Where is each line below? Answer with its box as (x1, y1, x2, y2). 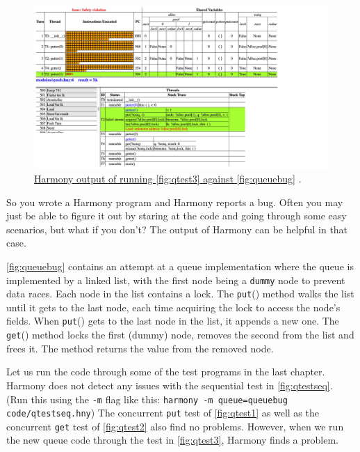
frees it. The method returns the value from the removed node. (6, 341, 274, 355)
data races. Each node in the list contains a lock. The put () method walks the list (6, 286, 354, 301)
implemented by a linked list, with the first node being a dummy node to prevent (6, 272, 345, 287)
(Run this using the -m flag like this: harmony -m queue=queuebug (6, 391, 288, 406)
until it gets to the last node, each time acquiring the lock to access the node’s (6, 299, 341, 314)
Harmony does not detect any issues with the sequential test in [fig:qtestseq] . (6, 377, 333, 392)
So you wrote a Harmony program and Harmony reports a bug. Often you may (6, 194, 343, 209)
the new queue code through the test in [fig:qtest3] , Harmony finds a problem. (6, 432, 338, 447)
